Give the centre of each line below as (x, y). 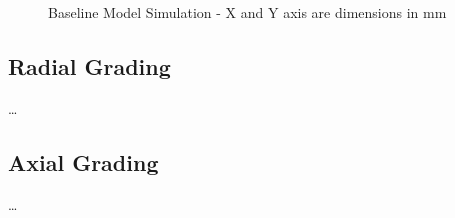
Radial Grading (89, 65)
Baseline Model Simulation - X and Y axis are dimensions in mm (247, 12)
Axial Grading (83, 161)
